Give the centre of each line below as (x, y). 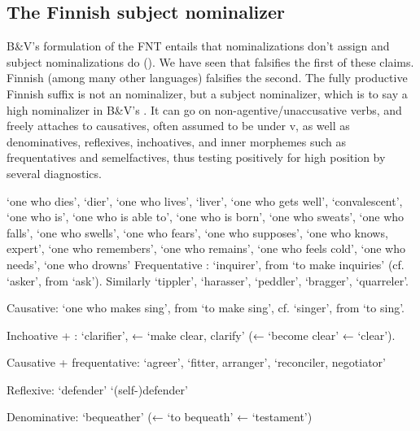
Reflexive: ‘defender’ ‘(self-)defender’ (97, 389)
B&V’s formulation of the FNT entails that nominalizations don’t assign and (198, 46)
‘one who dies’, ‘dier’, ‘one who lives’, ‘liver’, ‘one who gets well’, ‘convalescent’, (205, 200)
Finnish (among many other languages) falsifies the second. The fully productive (207, 78)
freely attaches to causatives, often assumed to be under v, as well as (178, 126)
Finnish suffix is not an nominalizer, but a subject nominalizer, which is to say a (207, 93)
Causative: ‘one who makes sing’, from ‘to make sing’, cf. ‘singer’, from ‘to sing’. (206, 308)
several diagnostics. (54, 173)
